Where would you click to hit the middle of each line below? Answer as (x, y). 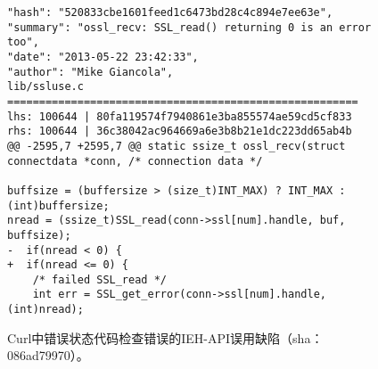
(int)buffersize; (58, 205)
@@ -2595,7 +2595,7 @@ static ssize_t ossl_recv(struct (177, 146)
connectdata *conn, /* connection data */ (135, 161)
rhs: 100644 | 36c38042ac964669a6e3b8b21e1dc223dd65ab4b (180, 131)
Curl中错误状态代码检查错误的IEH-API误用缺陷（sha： (165, 337)
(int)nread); (45, 310)
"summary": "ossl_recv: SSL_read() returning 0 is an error (189, 27)
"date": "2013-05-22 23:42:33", (103, 57)
